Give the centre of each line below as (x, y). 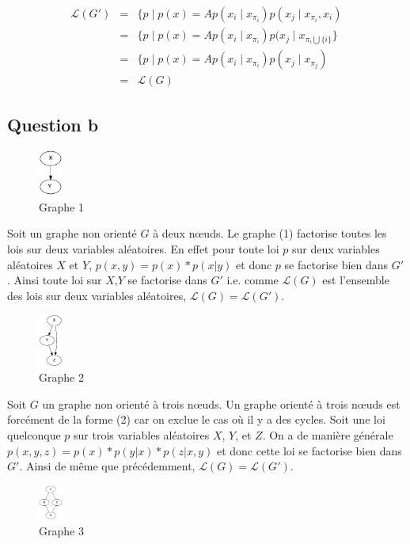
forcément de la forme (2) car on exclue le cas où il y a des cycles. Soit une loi (196, 419)
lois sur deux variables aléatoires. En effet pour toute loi (143, 248)
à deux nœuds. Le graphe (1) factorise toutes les (270, 233)
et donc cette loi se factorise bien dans (309, 450)
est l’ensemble (356, 280)
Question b (53, 124)
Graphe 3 (61, 530)
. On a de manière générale (328, 434)
